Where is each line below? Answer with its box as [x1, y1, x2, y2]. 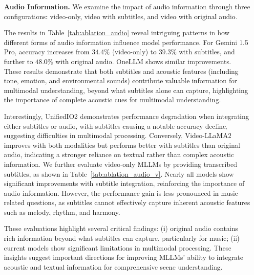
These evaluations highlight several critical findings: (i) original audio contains [4, 223, 238, 233]
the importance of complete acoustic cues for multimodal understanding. [4, 94, 221, 105]
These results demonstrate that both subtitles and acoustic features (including [4, 66, 238, 76]
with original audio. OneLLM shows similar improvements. [55, 56, 231, 66]
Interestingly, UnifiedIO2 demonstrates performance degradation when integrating [4, 111, 249, 121]
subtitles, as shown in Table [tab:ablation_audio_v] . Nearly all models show [4, 168, 234, 179]
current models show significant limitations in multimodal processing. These [4, 242, 232, 252]
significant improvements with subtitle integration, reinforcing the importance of [4, 178, 245, 188]
